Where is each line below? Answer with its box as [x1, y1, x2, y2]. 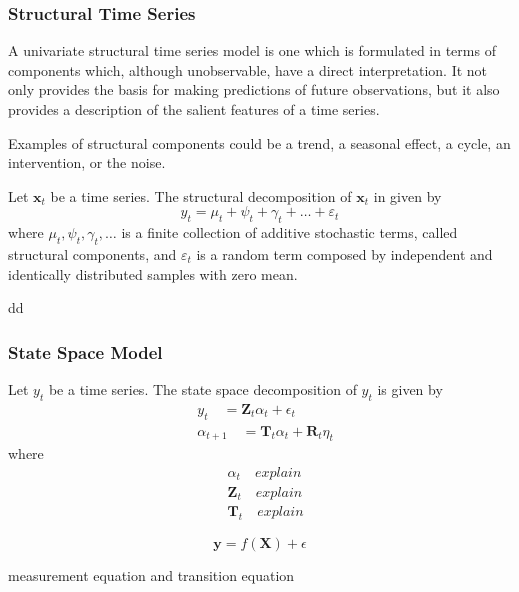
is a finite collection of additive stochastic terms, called [121, 222, 458, 243]
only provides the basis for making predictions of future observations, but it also [8, 79, 500, 100]
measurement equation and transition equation [8, 564, 295, 585]
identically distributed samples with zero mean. [8, 263, 298, 284]
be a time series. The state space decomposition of [48, 378, 357, 399]
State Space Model [8, 339, 163, 364]
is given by [377, 378, 443, 399]
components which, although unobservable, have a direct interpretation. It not [8, 59, 488, 80]
